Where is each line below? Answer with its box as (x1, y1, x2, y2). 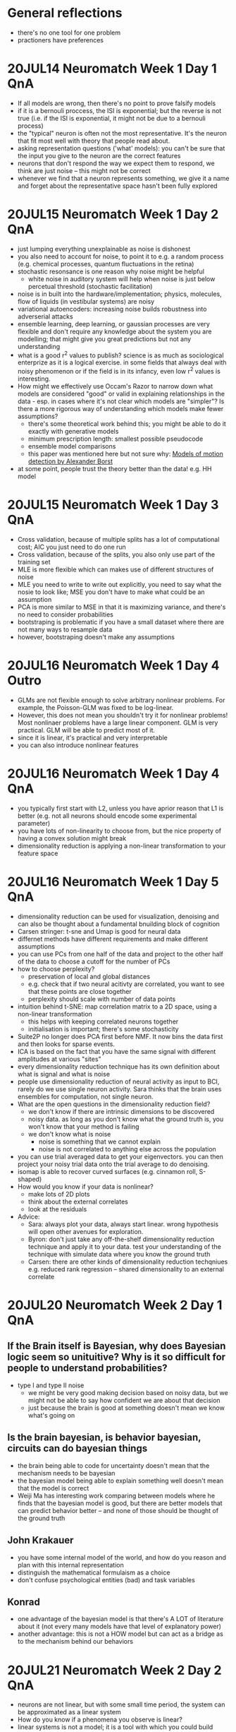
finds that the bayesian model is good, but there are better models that (17, 1499, 223, 1507)
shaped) (17, 1175, 42, 1183)
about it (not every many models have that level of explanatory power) (17, 1623, 222, 1631)
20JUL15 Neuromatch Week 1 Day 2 (7, 206, 219, 223)
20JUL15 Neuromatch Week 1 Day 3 (7, 497, 219, 513)
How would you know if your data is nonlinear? (17, 1182, 154, 1191)
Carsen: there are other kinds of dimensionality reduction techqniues (27, 1257, 228, 1266)
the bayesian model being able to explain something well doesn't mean (17, 1476, 224, 1485)
